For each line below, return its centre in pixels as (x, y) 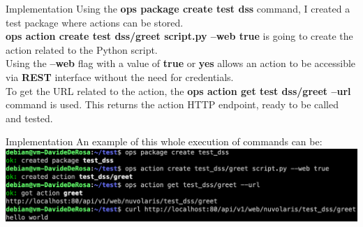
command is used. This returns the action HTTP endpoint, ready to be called (172, 104)
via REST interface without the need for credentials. (120, 76)
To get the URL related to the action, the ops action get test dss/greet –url (178, 90)
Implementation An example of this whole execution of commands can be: (164, 141)
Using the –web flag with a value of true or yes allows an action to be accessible (181, 63)
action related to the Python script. (82, 49)
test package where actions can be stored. (95, 22)
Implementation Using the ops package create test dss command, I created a (178, 8)
